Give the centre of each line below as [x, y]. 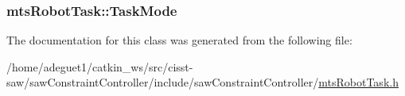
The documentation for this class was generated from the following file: [179, 40]
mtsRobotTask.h [358, 82]
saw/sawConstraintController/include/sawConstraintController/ [163, 82]
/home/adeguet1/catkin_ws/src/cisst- [100, 66]
